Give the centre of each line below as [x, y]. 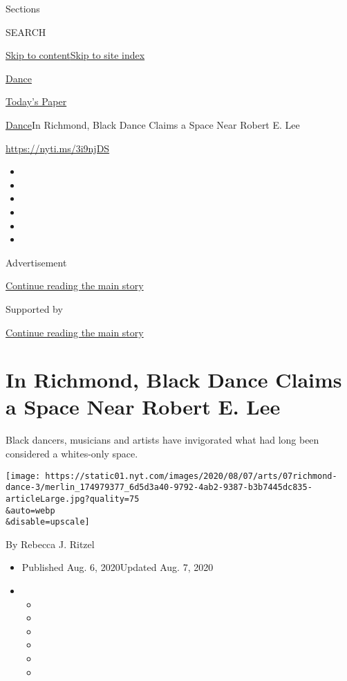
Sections [23, 8]
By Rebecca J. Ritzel [50, 544]
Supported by [34, 308]
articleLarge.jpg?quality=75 [73, 499]
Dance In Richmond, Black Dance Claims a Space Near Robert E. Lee [153, 124]
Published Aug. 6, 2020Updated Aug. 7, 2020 [118, 567]
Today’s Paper [36, 101]
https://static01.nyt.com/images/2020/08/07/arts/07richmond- [191, 476]
